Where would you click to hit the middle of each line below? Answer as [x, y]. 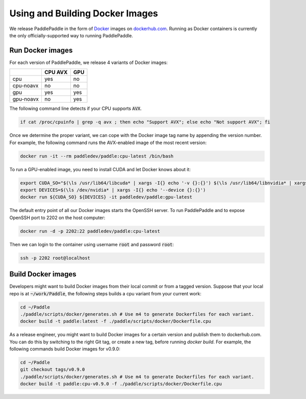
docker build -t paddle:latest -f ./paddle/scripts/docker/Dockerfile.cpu [116, 321]
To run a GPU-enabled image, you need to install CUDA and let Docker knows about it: [100, 169]
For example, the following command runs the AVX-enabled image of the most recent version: [108, 143]
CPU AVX [56, 73]
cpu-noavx [25, 86]
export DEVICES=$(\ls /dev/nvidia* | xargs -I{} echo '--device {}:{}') [113, 190]
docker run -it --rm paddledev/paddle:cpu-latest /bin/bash [97, 156]
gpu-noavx [26, 99]
